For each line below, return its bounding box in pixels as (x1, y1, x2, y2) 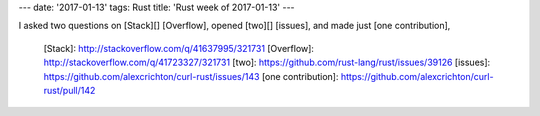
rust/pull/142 (43, 84, 96, 96)
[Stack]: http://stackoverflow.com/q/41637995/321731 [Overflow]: (43, 42, 315, 54)
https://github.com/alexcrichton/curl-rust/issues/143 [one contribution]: (43, 70, 339, 82)
